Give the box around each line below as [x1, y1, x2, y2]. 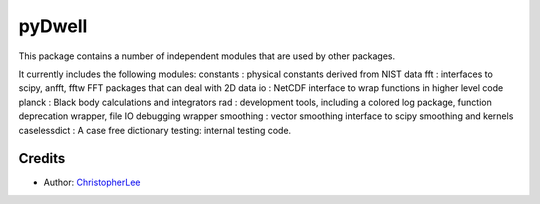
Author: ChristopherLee [43, 176, 141, 189]
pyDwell [18, 15, 88, 37]
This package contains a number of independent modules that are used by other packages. [18, 50, 395, 62]
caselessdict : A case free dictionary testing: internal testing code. [18, 124, 292, 136]
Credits [18, 150, 66, 167]
